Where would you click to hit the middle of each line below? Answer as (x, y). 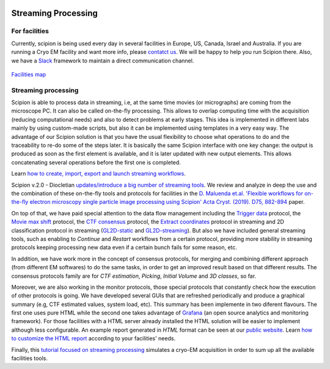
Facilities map (29, 74)
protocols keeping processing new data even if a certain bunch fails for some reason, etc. (124, 247)
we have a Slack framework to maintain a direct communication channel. (103, 61)
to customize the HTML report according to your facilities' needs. (94, 338)
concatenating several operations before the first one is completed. (96, 162)
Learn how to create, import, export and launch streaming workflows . (98, 174)
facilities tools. (30, 359)
